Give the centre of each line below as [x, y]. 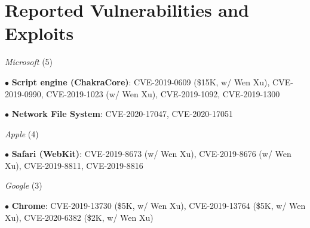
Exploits [39, 33]
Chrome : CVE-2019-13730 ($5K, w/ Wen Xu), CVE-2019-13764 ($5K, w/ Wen [159, 206]
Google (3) [24, 185]
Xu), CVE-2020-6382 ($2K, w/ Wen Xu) [79, 217]
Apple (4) [22, 133]
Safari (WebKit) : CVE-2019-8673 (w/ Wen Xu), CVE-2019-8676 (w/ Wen [151, 154]
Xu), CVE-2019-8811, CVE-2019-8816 [74, 165]
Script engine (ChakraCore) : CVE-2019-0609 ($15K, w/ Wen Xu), [141, 81]
